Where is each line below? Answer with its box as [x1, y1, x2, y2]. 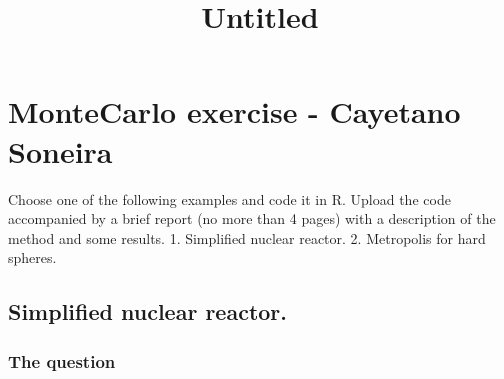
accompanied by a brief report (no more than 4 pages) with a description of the [8, 208, 496, 229]
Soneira [8, 130, 113, 171]
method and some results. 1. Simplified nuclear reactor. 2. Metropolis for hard [8, 227, 486, 248]
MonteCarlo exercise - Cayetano [8, 91, 461, 132]
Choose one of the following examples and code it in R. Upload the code [8, 188, 451, 209]
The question [8, 348, 116, 373]
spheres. [8, 247, 57, 268]
